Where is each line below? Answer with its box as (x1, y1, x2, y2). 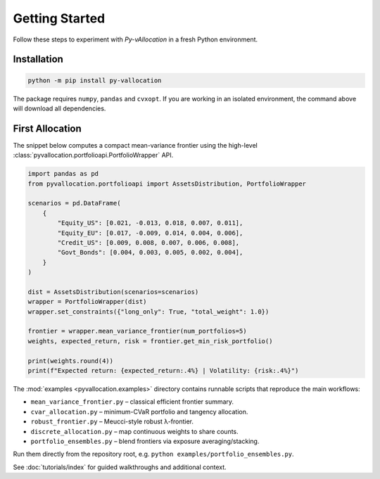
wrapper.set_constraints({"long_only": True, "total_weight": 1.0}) (27, 307, 270, 316)
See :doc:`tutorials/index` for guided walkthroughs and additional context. (13, 463, 227, 471)
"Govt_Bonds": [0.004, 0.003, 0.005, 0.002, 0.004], (57, 248, 243, 257)
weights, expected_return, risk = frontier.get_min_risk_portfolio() (27, 337, 273, 345)
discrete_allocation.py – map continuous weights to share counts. (30, 427, 239, 435)
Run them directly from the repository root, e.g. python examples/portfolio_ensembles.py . (13, 450, 295, 459)
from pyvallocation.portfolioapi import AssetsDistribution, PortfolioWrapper (27, 179, 306, 188)
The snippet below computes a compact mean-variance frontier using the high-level (13, 141, 258, 149)
